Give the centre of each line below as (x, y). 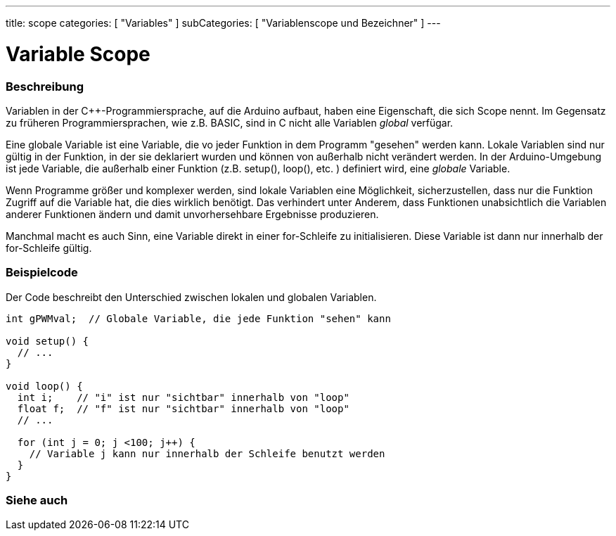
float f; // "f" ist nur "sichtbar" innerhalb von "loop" (183, 408)
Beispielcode (42, 273)
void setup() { (47, 341)
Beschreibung (45, 86)
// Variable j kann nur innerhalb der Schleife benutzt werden (207, 453)
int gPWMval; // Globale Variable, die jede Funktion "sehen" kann (198, 318)
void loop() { (44, 386)
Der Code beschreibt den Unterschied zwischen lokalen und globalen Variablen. (191, 297)
